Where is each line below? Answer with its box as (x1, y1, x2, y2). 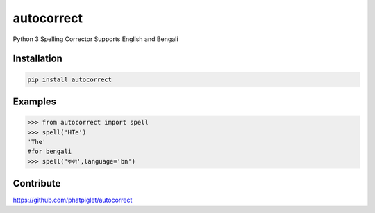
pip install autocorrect (27, 75, 112, 84)
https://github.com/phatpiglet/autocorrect (12, 196, 133, 205)
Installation (12, 53, 62, 65)
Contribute (12, 177, 61, 189)
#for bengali (27, 148, 72, 156)
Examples (12, 95, 57, 107)
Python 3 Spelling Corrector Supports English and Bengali (12, 35, 178, 43)
